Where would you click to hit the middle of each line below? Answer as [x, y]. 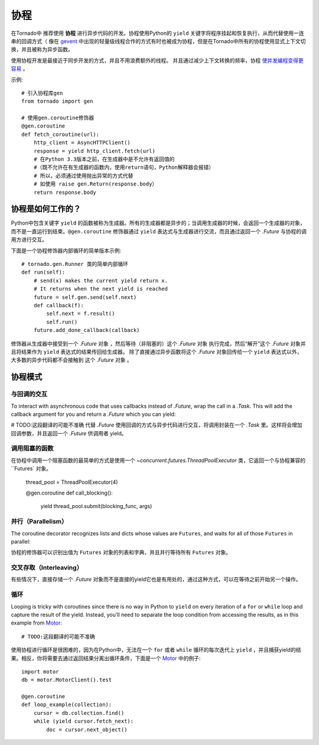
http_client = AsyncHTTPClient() [82, 143]
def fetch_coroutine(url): [61, 134]
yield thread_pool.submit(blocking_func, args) [96, 506]
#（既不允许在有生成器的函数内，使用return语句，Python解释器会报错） [124, 167]
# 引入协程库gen [42, 93]
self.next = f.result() [81, 314]
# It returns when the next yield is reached [101, 289]
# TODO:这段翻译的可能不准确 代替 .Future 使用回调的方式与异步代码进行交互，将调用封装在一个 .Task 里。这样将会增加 [157, 425]
